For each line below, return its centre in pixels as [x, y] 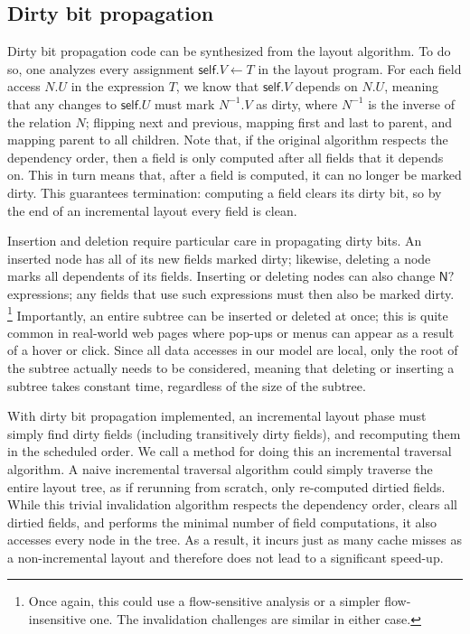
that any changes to [62, 103]
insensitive [57, 619]
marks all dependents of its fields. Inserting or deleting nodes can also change [221, 276]
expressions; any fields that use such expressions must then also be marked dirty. [231, 293]
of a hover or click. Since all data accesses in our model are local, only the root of [233, 350]
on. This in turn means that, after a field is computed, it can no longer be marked [235, 175]
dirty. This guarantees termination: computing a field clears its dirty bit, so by [225, 192]
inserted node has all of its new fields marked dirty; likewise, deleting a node [219, 258]
